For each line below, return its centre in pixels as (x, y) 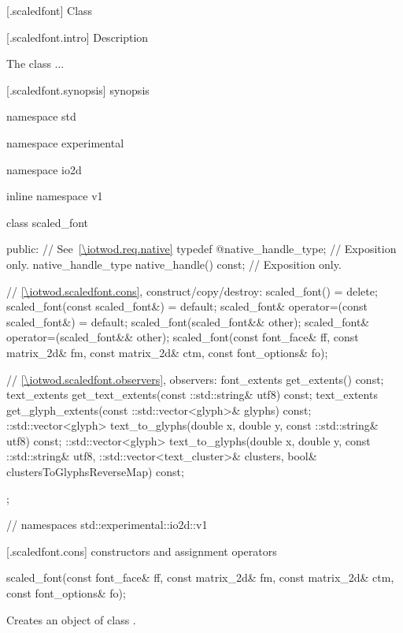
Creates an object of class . (71, 619)
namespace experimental (65, 142)
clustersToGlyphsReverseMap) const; (95, 472)
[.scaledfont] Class (50, 10)
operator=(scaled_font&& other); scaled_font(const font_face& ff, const (183, 337)
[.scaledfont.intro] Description (78, 37)
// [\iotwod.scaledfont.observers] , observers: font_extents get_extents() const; (195, 379)
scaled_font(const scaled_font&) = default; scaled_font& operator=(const (187, 306)
